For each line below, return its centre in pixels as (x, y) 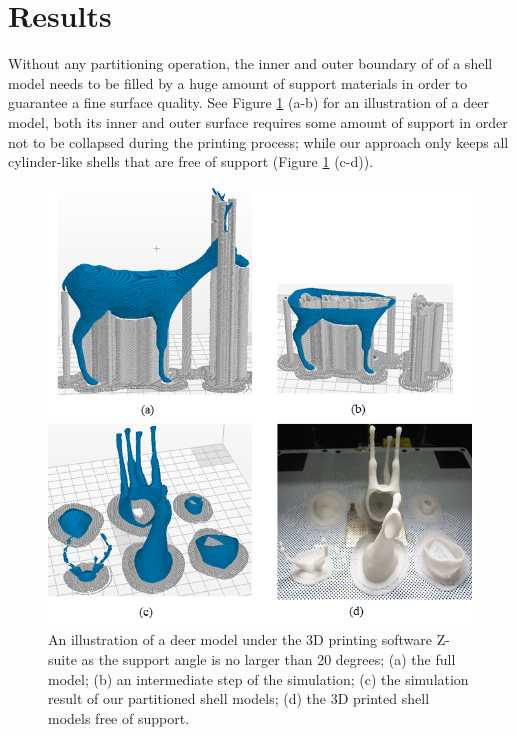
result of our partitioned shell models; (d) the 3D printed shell (239, 698)
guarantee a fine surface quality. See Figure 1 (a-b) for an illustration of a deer (248, 102)
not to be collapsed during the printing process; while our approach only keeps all (258, 141)
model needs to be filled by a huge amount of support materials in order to (238, 82)
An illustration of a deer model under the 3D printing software (240, 639)
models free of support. (119, 717)
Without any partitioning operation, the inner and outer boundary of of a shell (250, 63)
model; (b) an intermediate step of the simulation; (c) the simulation (258, 678)
